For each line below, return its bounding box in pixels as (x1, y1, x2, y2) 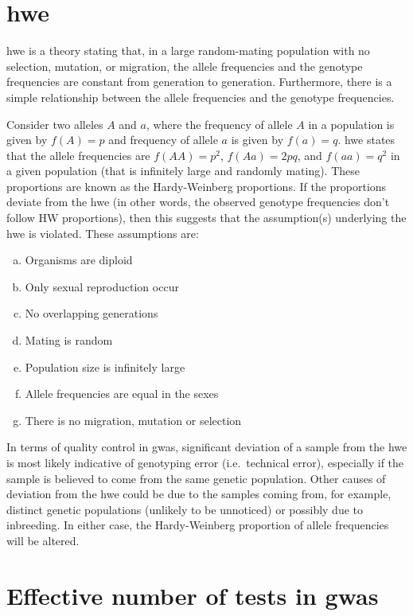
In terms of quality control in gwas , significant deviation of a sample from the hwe (6, 439, 407, 455)
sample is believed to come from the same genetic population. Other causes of (6, 470, 386, 486)
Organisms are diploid (25, 251, 133, 268)
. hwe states (337, 131, 395, 148)
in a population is (308, 115, 395, 132)
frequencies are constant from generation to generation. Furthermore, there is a (6, 73, 392, 90)
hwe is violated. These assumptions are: (6, 224, 199, 241)
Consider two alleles (6, 115, 103, 132)
